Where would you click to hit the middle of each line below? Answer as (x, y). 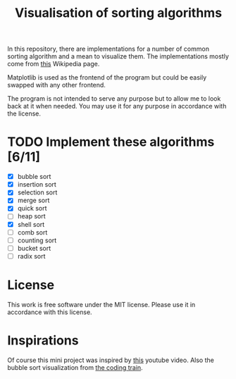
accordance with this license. (50, 312)
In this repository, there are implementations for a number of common (108, 49)
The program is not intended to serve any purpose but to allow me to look (114, 99)
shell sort (31, 224)
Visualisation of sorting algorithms (118, 13)
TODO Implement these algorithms (111, 142)
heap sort (31, 216)
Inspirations (43, 340)
